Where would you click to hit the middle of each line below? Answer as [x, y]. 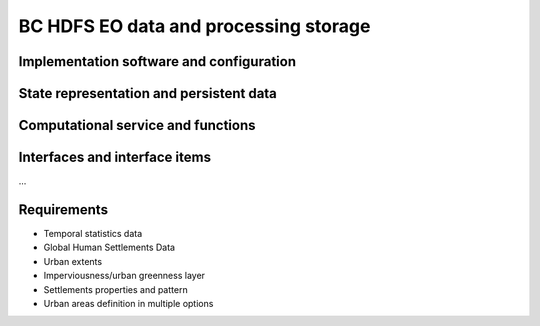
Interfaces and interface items [115, 157]
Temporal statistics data [93, 234]
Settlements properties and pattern [116, 289]
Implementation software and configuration [157, 61]
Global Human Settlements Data [109, 247]
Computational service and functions [137, 125]
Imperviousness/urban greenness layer [124, 276]
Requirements [63, 209]
